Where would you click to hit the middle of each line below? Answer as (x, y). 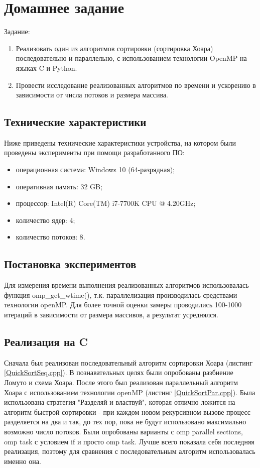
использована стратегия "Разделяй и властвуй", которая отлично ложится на (120, 402)
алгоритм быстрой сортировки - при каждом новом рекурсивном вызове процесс (127, 412)
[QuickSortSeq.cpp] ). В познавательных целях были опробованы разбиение (119, 372)
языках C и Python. (46, 68)
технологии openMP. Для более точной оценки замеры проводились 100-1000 (123, 305)
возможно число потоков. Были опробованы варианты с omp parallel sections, (123, 431)
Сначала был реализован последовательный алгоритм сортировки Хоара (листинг (128, 362)
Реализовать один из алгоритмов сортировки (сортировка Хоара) (114, 48)
